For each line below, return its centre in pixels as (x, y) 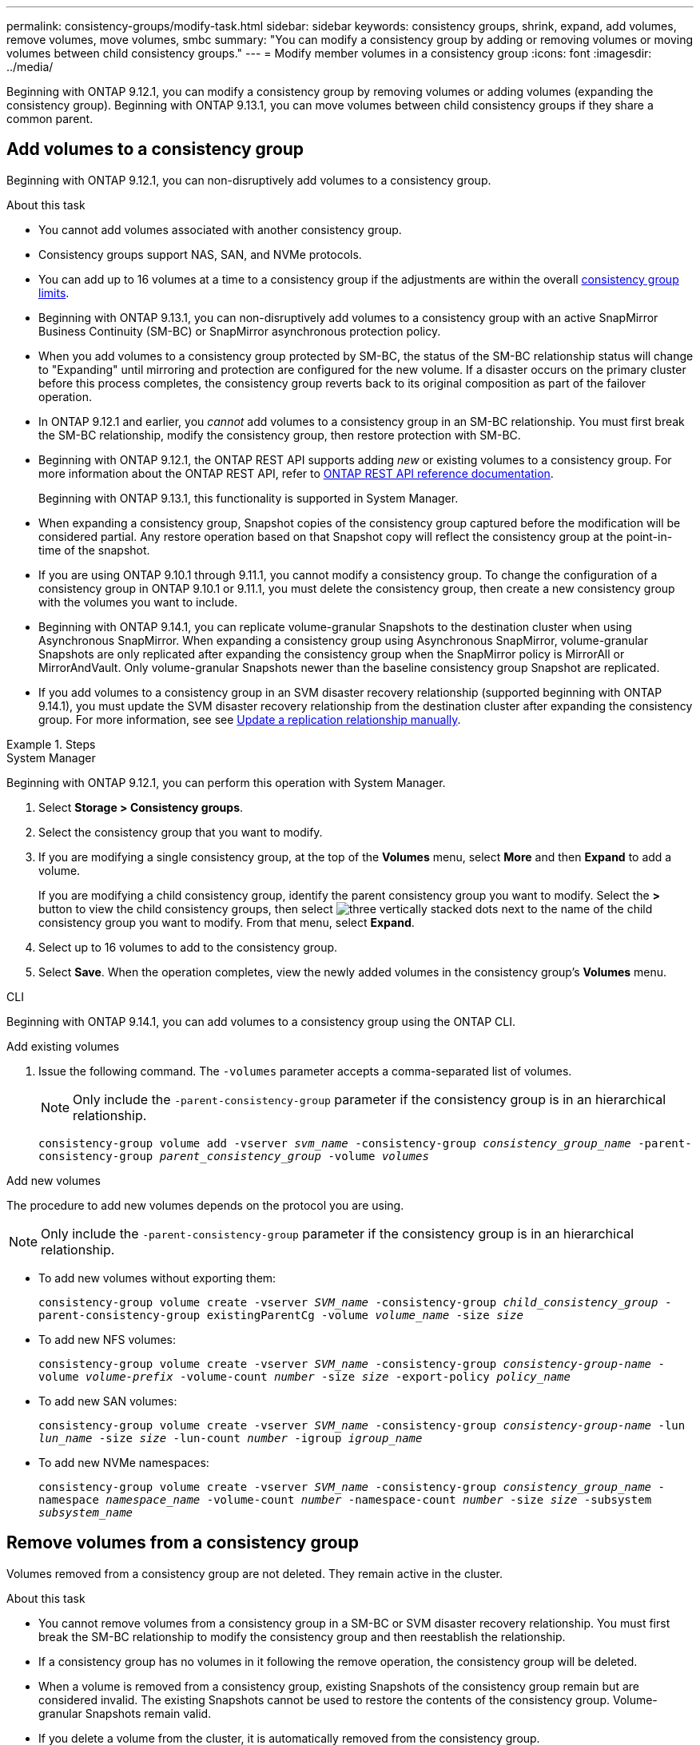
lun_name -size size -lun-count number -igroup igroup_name (231, 1438)
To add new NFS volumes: (107, 1339)
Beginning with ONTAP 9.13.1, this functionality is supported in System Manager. (249, 498)
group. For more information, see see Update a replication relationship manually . (250, 719)
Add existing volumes (63, 1046)
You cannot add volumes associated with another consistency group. (220, 229)
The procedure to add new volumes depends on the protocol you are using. (205, 1205)
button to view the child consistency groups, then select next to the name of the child (346, 908)
